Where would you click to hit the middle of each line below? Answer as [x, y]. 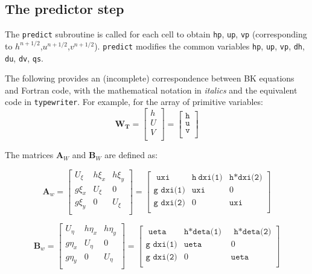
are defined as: [131, 155]
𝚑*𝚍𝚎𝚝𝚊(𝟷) [202, 231]
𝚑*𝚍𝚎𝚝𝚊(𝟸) [253, 231]
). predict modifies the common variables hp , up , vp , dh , [199, 46]
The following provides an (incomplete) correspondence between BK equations [150, 78]
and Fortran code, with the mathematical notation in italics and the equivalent [151, 90]
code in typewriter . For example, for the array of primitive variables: [134, 102]
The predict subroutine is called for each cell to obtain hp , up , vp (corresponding [156, 34]
